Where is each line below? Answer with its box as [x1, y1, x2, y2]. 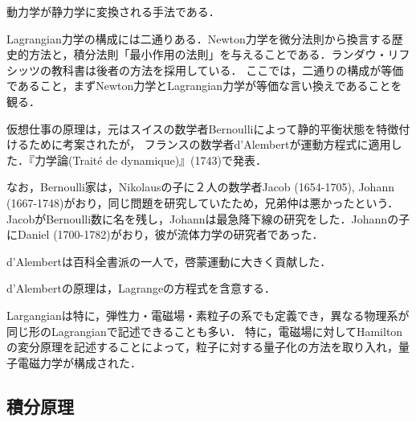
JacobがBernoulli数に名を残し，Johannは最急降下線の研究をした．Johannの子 [6, 210, 410, 227]
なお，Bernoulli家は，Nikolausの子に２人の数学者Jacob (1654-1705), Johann [6, 178, 394, 195]
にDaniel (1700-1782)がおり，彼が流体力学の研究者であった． [6, 226, 324, 243]
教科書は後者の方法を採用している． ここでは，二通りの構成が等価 [51, 61, 404, 78]
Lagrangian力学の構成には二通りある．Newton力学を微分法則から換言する [6, 30, 392, 47]
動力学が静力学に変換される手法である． [6, 3, 220, 19]
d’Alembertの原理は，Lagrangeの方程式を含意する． [6, 280, 276, 297]
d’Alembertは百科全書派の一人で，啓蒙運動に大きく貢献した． [6, 252, 332, 269]
